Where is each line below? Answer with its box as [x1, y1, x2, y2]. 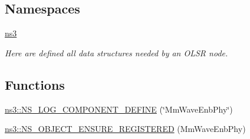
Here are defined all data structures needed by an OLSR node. [5, 46, 228, 59]
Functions [5, 75, 65, 93]
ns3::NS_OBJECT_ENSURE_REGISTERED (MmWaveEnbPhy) [5, 123, 246, 135]
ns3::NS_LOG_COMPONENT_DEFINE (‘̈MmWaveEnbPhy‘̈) [5, 103, 233, 115]
